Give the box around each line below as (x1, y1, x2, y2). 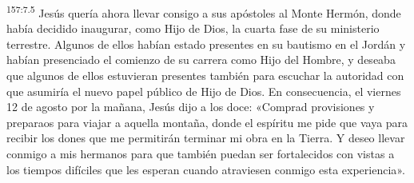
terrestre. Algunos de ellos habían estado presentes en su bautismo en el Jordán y (6, 35, 406, 52)
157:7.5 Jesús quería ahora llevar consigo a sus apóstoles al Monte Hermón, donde (6, 2, 401, 21)
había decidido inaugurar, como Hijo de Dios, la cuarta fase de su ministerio (6, 20, 380, 37)
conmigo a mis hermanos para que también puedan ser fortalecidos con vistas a (6, 145, 395, 161)
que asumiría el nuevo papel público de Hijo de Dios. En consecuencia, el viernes (6, 82, 401, 99)
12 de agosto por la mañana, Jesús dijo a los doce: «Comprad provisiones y (6, 98, 375, 115)
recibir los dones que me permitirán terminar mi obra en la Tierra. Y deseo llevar (6, 129, 405, 146)
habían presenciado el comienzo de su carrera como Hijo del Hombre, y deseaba (6, 51, 396, 68)
